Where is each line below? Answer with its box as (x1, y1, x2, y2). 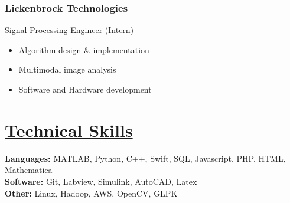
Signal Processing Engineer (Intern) (5, 24, 134, 36)
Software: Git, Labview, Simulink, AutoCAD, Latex (5, 175, 197, 187)
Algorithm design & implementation (18, 43, 149, 55)
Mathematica (5, 163, 53, 176)
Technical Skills (5, 117, 133, 142)
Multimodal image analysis (18, 63, 116, 76)
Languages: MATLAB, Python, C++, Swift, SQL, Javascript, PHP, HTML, (5, 152, 286, 164)
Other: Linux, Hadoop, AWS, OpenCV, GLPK (5, 186, 178, 199)
